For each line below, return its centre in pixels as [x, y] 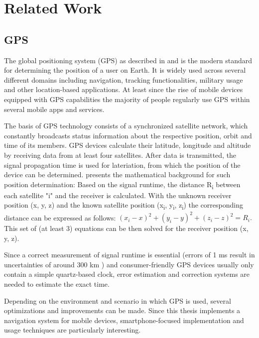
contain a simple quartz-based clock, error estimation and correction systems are [127, 274]
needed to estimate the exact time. [57, 284]
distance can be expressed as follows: [60, 217]
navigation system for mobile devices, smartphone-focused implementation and [124, 320]
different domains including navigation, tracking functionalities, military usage [124, 79]
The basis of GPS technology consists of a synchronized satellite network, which [126, 126]
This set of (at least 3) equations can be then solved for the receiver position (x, [126, 228]
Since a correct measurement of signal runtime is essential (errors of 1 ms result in [129, 255]
